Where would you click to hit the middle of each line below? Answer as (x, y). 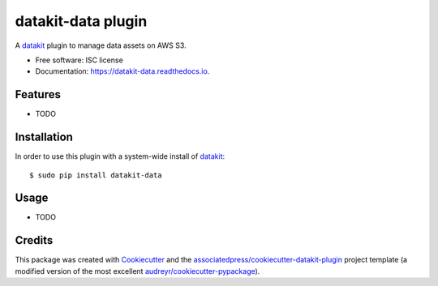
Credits (34, 240)
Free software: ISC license (79, 60)
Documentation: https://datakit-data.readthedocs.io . (122, 71)
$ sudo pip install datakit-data (96, 175)
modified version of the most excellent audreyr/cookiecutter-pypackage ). (137, 271)
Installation (44, 137)
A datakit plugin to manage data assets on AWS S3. (101, 45)
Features (38, 94)
